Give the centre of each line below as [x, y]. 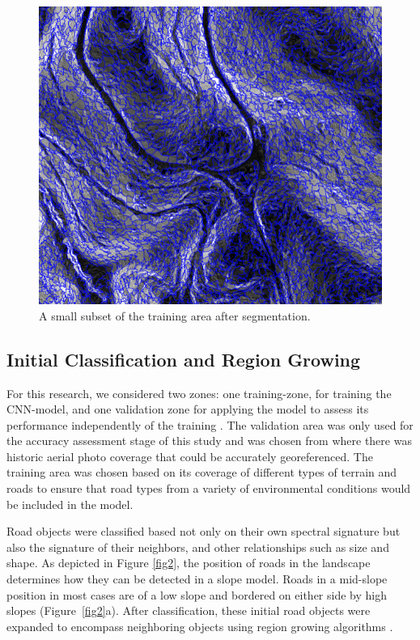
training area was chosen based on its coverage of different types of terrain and [202, 472]
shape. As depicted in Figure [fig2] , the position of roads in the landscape [189, 563]
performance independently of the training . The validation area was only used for [210, 424]
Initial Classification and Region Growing [184, 359]
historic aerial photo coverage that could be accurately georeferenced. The [190, 456]
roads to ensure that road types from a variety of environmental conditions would [209, 488]
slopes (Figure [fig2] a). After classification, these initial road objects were [189, 610]
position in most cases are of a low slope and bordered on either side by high [197, 594]
